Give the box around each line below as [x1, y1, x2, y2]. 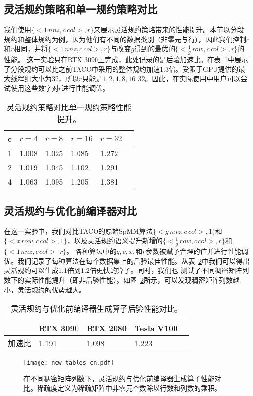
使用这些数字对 [10, 83, 58, 93]
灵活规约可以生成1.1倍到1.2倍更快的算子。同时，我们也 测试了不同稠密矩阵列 [4, 265, 249, 275]
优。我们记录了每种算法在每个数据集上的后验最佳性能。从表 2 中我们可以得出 [4, 255, 250, 266]
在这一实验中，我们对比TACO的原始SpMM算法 [4, 226, 153, 236]
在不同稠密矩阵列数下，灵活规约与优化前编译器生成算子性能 [23, 373, 214, 383]
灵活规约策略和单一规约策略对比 [4, 1, 157, 17]
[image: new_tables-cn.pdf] [23, 359, 115, 367]
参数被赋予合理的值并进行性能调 [145, 246, 248, 256]
